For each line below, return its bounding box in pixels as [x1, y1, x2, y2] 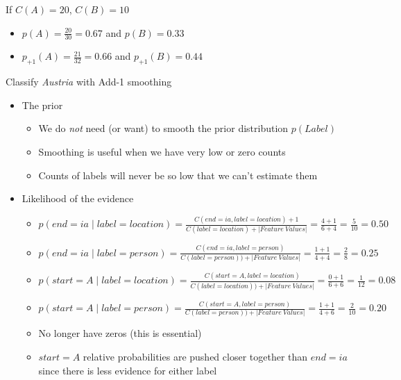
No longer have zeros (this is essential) [38, 326, 202, 340]
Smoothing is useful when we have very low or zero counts [38, 144, 286, 158]
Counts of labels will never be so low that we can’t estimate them [38, 167, 318, 182]
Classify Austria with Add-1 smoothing [6, 74, 172, 89]
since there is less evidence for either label [38, 363, 217, 377]
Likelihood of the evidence [22, 191, 134, 206]
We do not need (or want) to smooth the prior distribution [38, 121, 289, 135]
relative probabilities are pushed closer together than [83, 349, 308, 363]
